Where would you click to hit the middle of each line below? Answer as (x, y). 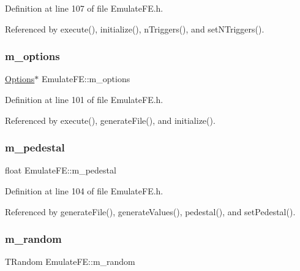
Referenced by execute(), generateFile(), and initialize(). (110, 120)
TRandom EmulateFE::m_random (70, 261)
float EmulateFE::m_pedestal (61, 170)
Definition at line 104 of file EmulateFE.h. (84, 191)
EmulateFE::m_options (86, 79)
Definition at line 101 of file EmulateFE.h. (84, 99)
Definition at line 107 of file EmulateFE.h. (84, 8)
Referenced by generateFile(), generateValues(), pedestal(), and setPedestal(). (150, 211)
